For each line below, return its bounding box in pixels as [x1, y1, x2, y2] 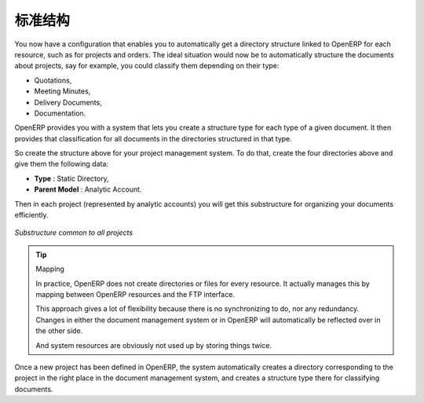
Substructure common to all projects [14, 228, 133, 237]
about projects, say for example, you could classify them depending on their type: [14, 61, 280, 71]
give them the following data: [14, 159, 109, 169]
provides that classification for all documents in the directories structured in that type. [14, 134, 292, 143]
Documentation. [34, 108, 86, 118]
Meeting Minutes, [34, 86, 91, 96]
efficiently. [14, 211, 49, 220]
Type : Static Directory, [34, 174, 109, 183]
